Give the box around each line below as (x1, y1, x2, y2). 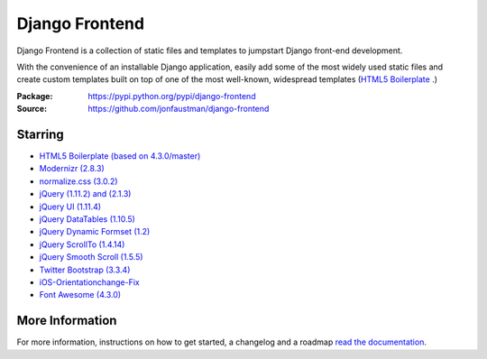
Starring (16, 126, 65, 142)
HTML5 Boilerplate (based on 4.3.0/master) (39, 151, 201, 161)
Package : (16, 90, 53, 101)
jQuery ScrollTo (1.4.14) (39, 239, 125, 250)
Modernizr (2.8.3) (39, 163, 105, 174)
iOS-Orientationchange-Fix (39, 276, 140, 288)
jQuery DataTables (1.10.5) (39, 213, 135, 225)
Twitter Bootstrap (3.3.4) (39, 264, 131, 275)
